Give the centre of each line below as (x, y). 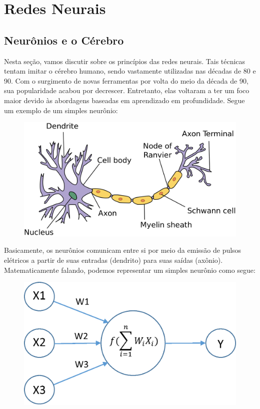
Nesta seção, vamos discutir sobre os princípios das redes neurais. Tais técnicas (125, 61)
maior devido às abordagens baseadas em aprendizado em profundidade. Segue (124, 100)
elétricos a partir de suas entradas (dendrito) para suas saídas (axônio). (113, 260)
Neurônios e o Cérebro (64, 40)
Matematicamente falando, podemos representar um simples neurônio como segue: (130, 270)
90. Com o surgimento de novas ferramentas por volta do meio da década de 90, (126, 80)
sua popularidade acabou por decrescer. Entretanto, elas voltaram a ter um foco (127, 90)
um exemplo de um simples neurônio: (61, 110)
